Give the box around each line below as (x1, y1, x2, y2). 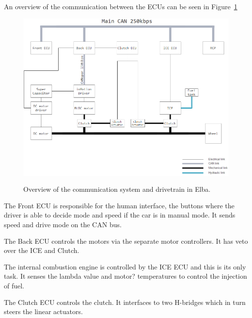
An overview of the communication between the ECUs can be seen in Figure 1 (4, 1, 237, 11)
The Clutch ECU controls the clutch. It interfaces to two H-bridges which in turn (4, 297, 246, 307)
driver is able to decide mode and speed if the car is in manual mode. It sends (4, 210, 236, 220)
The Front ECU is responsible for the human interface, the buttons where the (4, 200, 235, 210)
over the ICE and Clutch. (4, 245, 79, 255)
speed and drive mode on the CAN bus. (4, 219, 122, 229)
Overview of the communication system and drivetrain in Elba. (23, 184, 211, 194)
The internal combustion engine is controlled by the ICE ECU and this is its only (4, 261, 246, 271)
